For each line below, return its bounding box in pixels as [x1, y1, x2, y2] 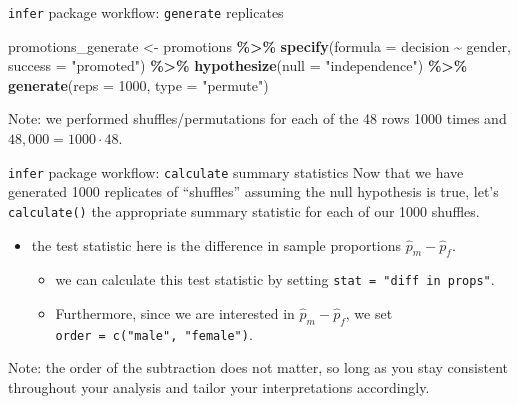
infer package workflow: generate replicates [8, 2, 284, 22]
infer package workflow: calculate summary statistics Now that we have [8, 161, 464, 182]
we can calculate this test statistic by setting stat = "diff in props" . [55, 269, 495, 290]
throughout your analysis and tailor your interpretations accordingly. [8, 377, 430, 398]
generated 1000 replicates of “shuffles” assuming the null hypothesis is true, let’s [8, 181, 499, 202]
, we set [345, 302, 393, 323]
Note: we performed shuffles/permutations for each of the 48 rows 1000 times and [8, 108, 507, 129]
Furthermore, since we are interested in [55, 302, 295, 323]
